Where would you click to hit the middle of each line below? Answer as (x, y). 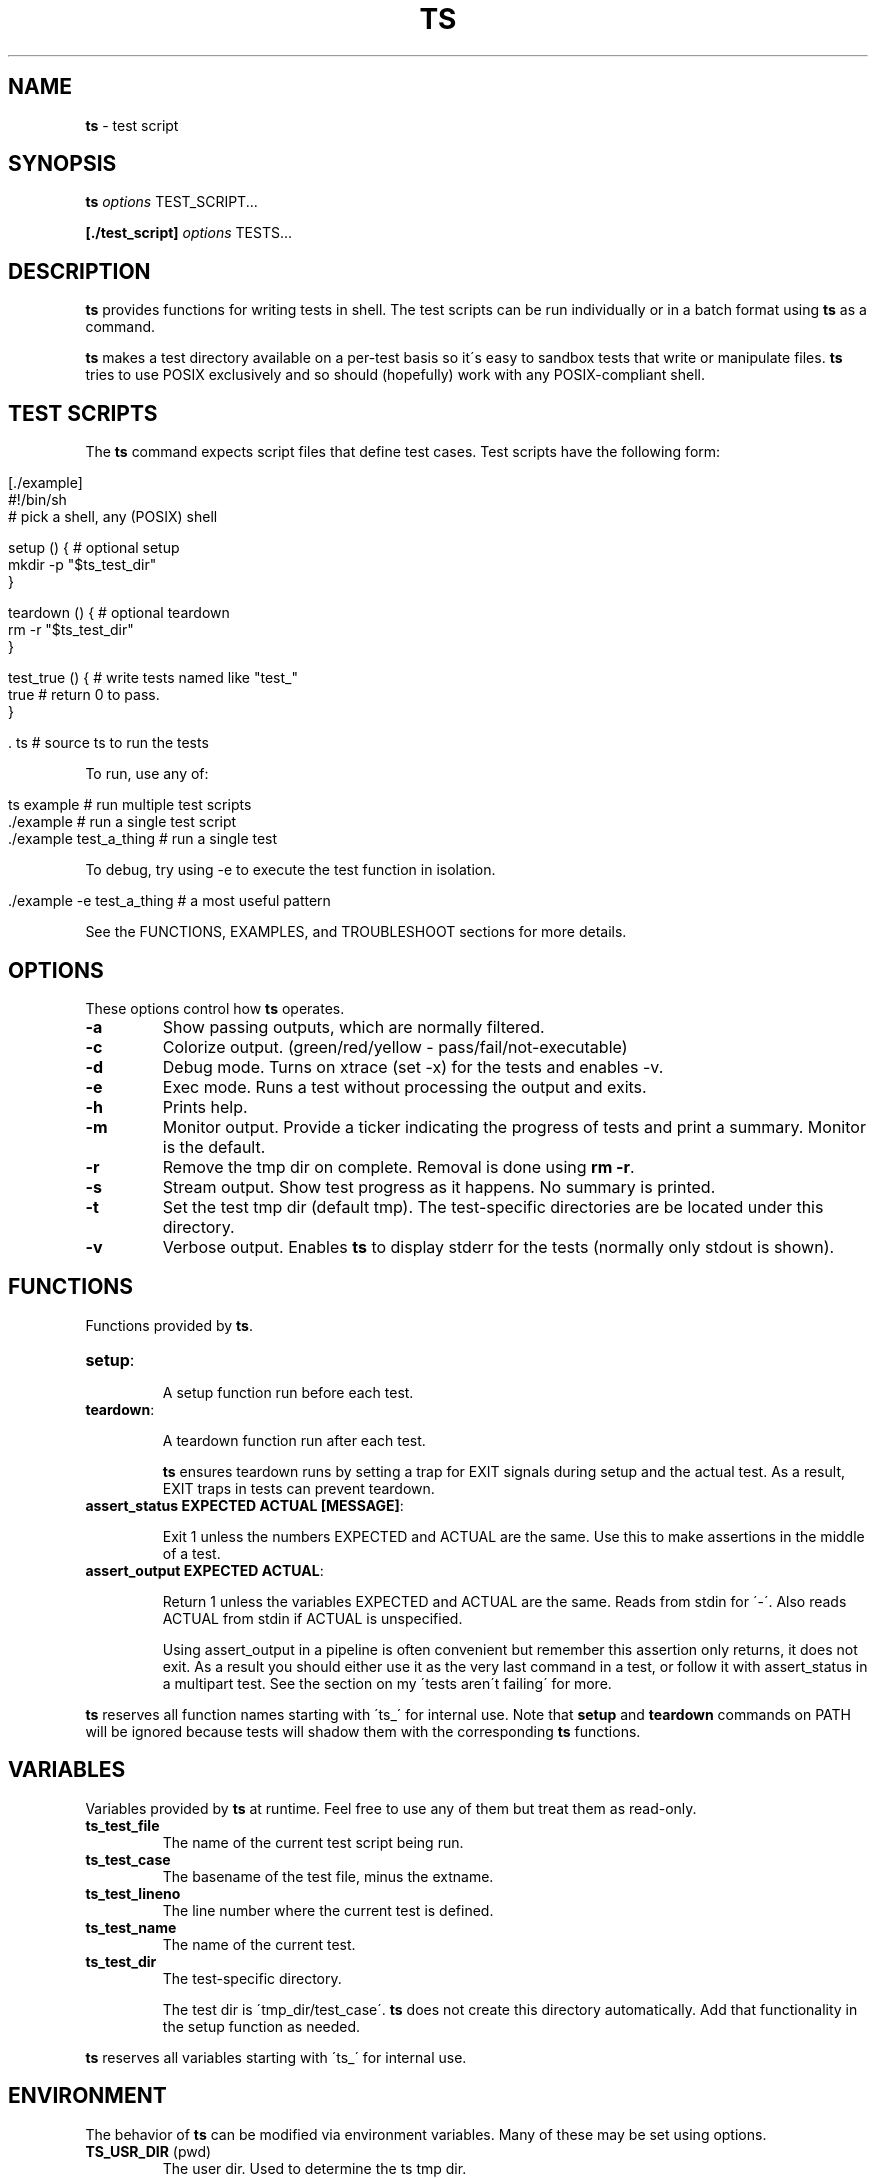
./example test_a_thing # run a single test (143, 839)
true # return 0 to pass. (84, 695)
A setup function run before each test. (288, 1392)
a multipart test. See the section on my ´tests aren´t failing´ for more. (387, 1683)
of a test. (191, 1553)
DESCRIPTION (79, 271)
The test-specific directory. (252, 1978)
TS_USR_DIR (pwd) (148, 2151)
